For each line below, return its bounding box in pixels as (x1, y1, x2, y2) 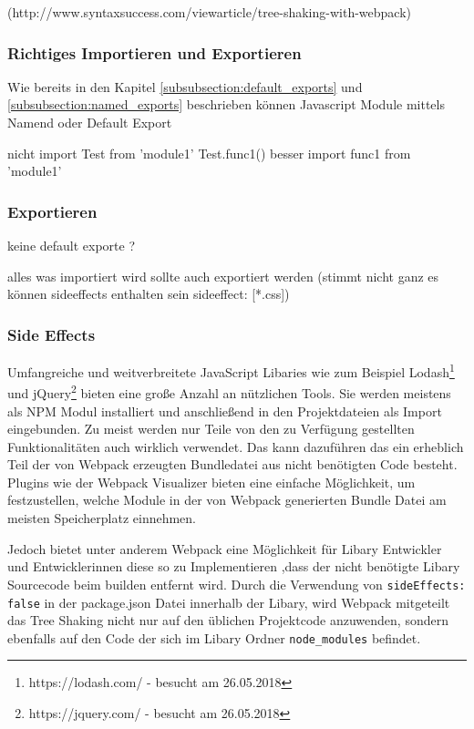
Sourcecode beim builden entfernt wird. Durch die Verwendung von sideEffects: (7, 574, 466, 593)
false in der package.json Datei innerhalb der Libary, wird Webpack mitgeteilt (7, 592, 450, 611)
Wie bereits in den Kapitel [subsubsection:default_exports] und (7, 77, 363, 96)
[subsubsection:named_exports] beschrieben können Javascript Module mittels (7, 95, 445, 114)
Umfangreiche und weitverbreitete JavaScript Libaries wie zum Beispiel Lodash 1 (7, 360, 455, 381)
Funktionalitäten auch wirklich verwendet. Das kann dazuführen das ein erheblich (7, 436, 464, 456)
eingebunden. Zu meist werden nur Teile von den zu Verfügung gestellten (7, 419, 415, 438)
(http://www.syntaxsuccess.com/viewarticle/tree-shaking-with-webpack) (7, 3, 411, 21)
